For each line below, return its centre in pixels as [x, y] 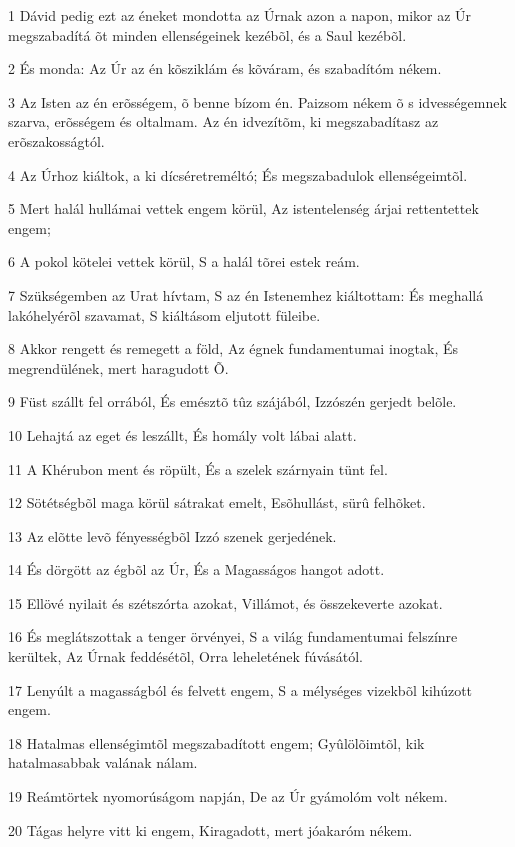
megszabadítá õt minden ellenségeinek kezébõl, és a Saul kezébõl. [207, 34]
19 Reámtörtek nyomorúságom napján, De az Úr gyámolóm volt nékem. [228, 796]
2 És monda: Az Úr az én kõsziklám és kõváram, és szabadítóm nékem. [225, 68]
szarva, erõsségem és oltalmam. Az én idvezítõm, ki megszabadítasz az [223, 121]
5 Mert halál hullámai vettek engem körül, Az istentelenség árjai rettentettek [243, 208]
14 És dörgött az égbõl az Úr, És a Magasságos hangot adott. [196, 569]
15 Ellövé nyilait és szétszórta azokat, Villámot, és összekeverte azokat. [225, 602]
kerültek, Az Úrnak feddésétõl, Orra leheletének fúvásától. [185, 656]
